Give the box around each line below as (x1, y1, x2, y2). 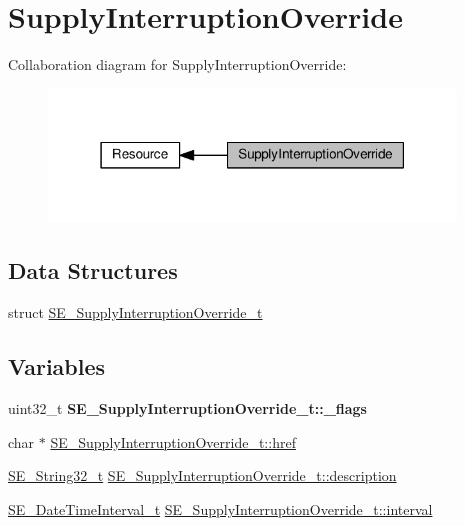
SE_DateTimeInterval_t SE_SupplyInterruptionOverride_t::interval (8, 498, 433, 519)
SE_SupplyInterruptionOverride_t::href (50, 431, 296, 452)
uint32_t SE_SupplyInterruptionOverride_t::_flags (8, 397, 367, 418)
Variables (8, 351, 106, 382)
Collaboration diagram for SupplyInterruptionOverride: (8, 54, 347, 75)
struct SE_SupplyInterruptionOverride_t (8, 302, 263, 323)
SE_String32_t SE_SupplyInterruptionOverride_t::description (8, 465, 397, 486)
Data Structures (8, 255, 178, 286)
